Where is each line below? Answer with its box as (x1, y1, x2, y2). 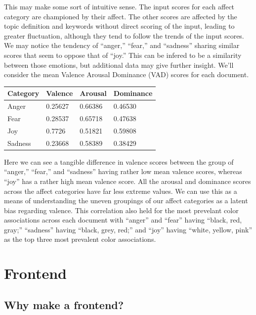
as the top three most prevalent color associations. (4, 234, 156, 244)
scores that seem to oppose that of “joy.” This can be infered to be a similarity (4, 49, 242, 60)
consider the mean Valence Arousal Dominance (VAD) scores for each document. (4, 69, 249, 80)
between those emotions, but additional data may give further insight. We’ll (4, 59, 234, 70)
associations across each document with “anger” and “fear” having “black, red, (4, 215, 242, 225)
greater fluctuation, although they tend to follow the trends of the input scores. (4, 30, 244, 41)
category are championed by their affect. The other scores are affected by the (4, 11, 237, 21)
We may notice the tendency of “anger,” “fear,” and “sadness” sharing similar (4, 40, 240, 50)
